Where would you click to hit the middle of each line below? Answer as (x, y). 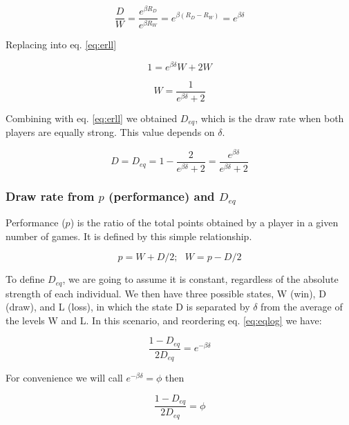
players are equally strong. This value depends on (110, 132)
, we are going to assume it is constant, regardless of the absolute (200, 279)
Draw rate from (50, 196)
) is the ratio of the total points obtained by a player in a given (204, 223)
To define (25, 279)
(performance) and (162, 196)
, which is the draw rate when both (270, 118)
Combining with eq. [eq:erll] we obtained (92, 118)
